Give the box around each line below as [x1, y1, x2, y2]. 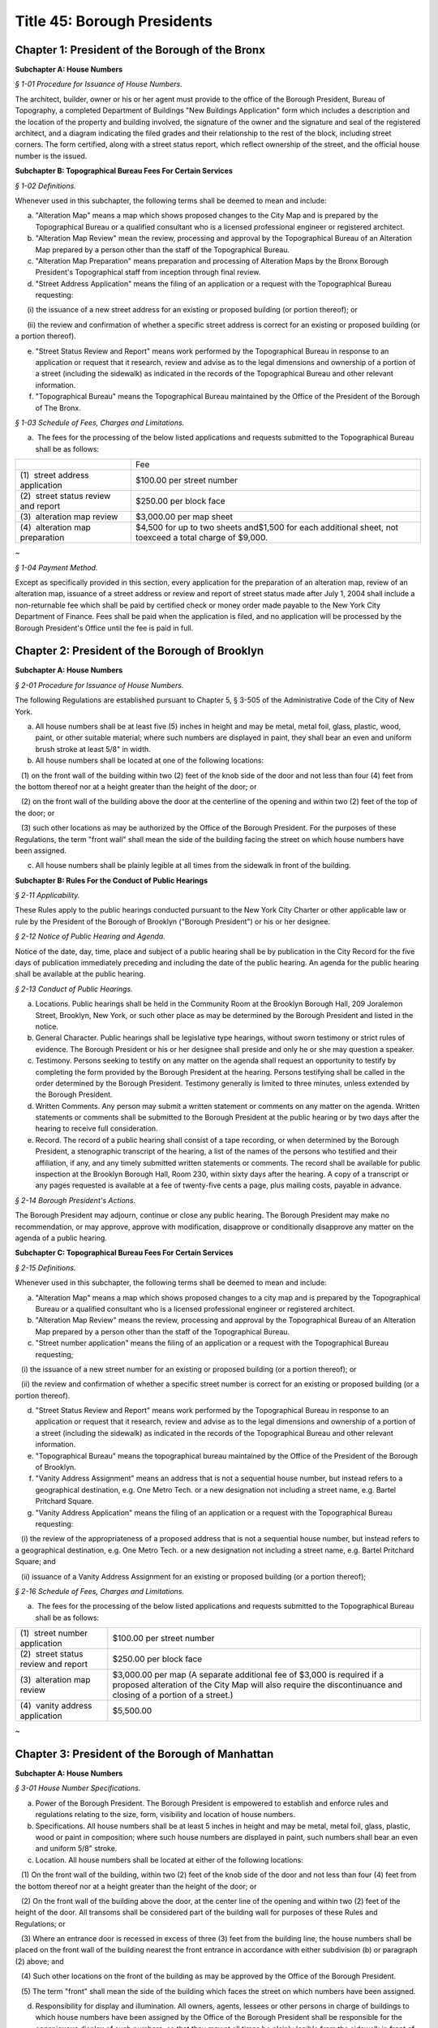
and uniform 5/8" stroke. [35, 1844, 118, 1854]
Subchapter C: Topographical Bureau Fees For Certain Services [15, 1248, 234, 1257]
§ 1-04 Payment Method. [15, 562, 98, 572]
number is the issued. [15, 151, 88, 161]
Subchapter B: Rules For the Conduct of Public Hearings [15, 875, 208, 885]
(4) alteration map [19, 522, 91, 533]
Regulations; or [15, 1918, 66, 1928]
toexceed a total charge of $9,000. [135, 532, 268, 544]
